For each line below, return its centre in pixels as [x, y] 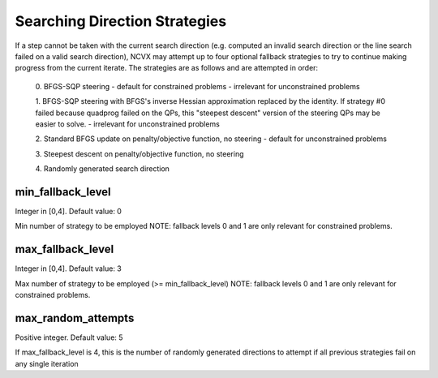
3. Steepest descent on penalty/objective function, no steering [140, 153]
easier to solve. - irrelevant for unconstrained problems [128, 124]
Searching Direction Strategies [121, 21]
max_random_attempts [75, 318]
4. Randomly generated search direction [103, 169]
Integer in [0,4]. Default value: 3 [68, 268]
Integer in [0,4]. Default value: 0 [68, 211]
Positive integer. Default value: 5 [69, 337]
